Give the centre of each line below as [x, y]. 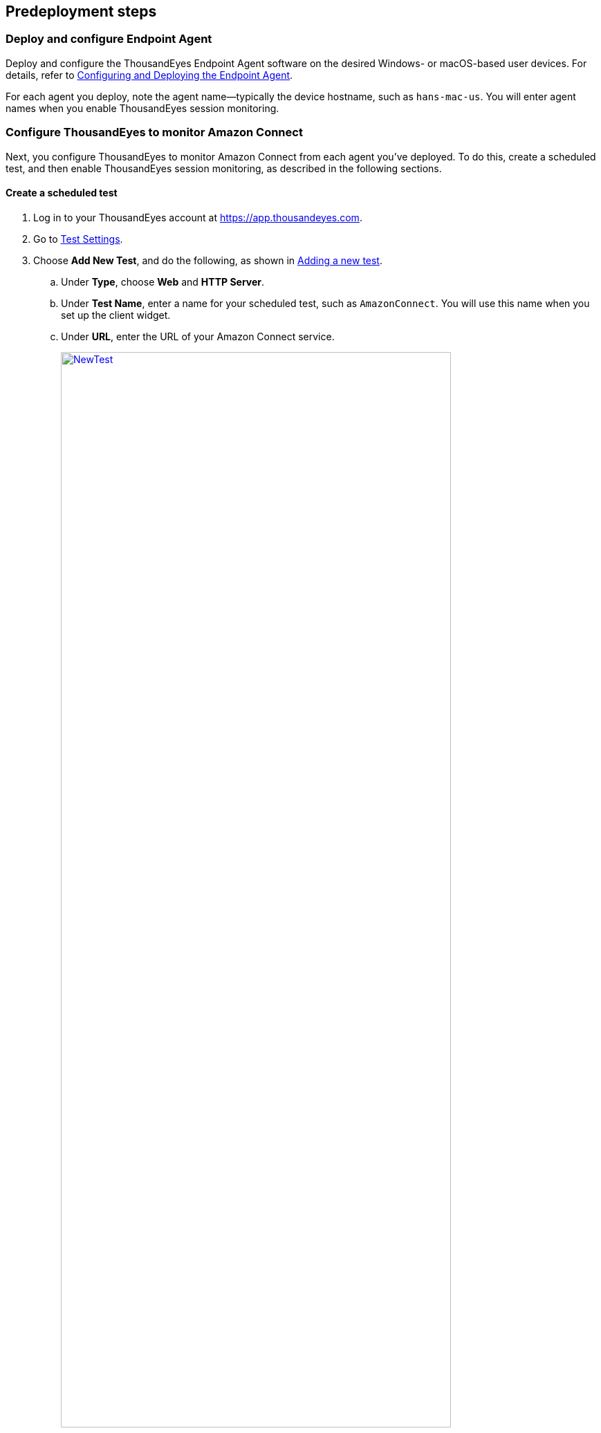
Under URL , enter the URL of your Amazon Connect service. [198, 336]
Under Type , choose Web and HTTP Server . [163, 281]
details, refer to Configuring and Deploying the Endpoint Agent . [149, 75]
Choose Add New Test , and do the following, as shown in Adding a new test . [208, 260]
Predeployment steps [81, 11]
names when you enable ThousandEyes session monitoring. [142, 108]
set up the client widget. [116, 315]
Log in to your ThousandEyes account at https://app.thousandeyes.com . [198, 217]
